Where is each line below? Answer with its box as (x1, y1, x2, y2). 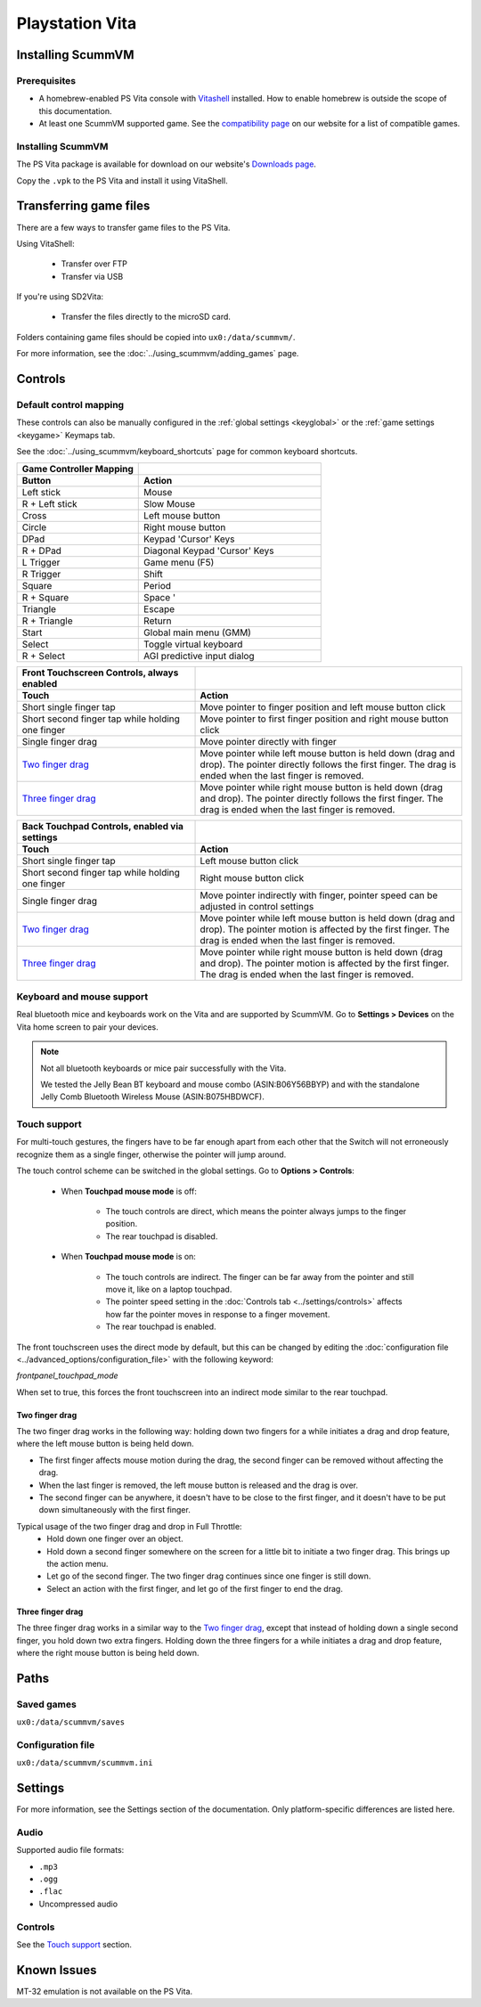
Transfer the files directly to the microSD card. (61, 312, 232, 322)
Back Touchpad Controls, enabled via (21, 820, 184, 832)
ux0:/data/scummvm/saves (16, 1717, 125, 1727)
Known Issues (16, 1962, 97, 1978)
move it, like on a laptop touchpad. (105, 1284, 232, 1294)
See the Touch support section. (16, 1938, 133, 1950)
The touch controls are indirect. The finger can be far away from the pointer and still (105, 1271, 414, 1282)
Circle (21, 521, 47, 534)
